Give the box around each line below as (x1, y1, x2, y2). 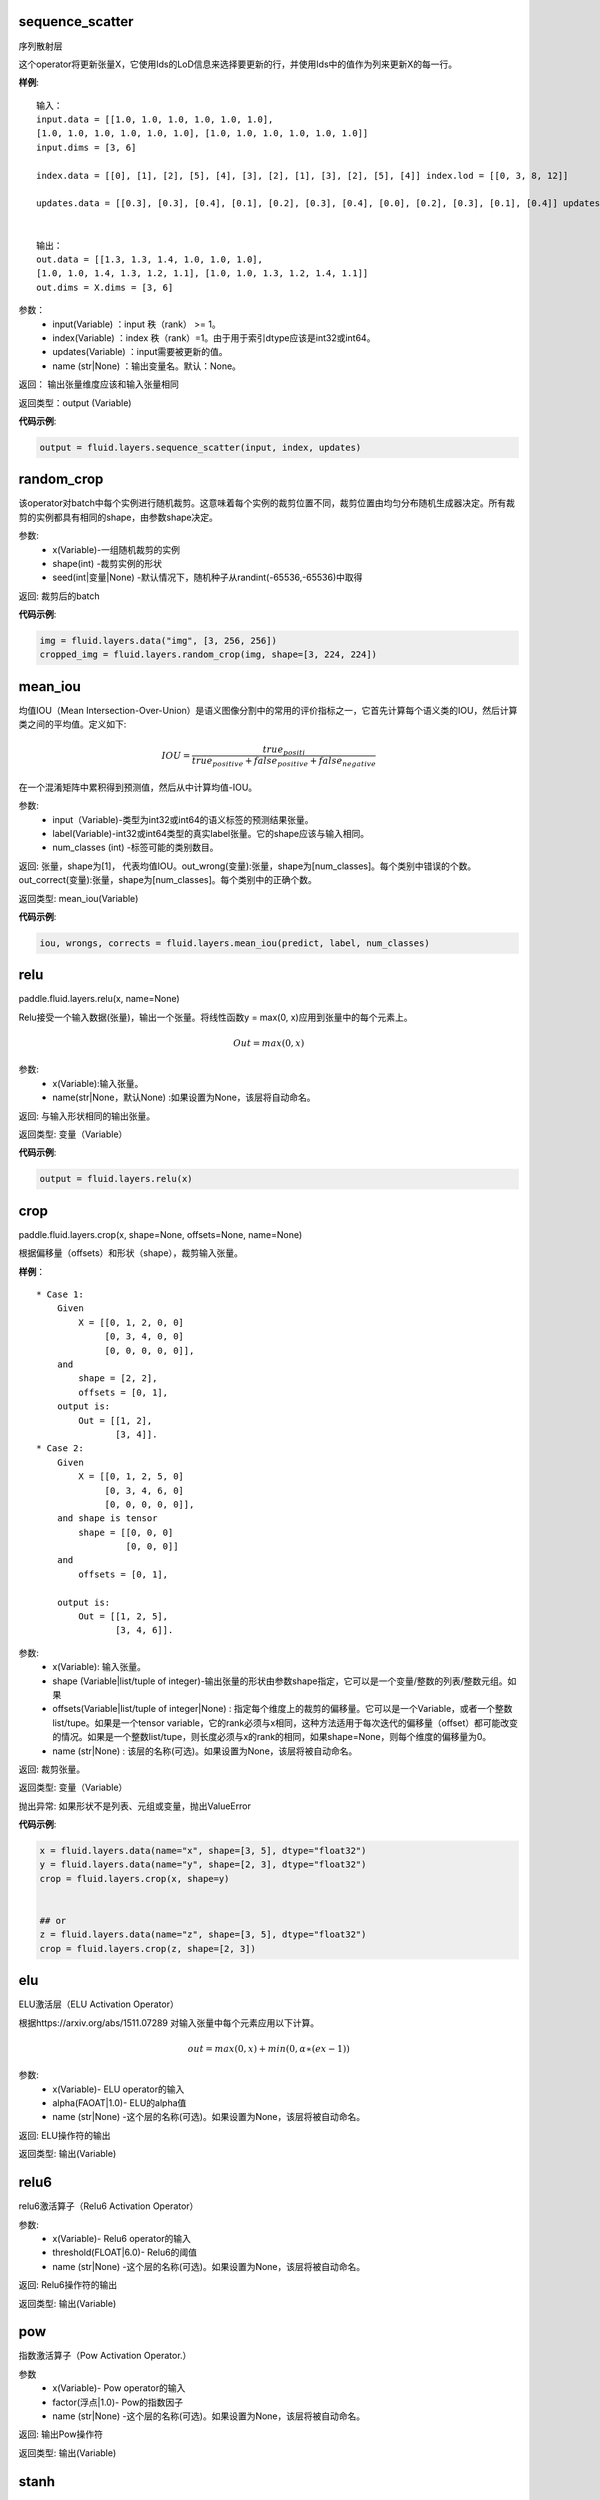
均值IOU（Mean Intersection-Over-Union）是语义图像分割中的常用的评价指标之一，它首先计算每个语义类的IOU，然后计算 (18, 704, 518, 716)
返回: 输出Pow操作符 (18, 2428, 104, 2440)
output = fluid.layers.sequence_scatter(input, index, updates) (39, 441, 362, 453)
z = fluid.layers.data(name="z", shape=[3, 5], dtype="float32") (39, 1929, 367, 1940)
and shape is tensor (56, 1513, 158, 1524)
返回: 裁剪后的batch (18, 590, 100, 602)
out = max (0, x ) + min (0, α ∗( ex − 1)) (187, 2043, 350, 2054)
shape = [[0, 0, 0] (78, 1526, 174, 1538)
